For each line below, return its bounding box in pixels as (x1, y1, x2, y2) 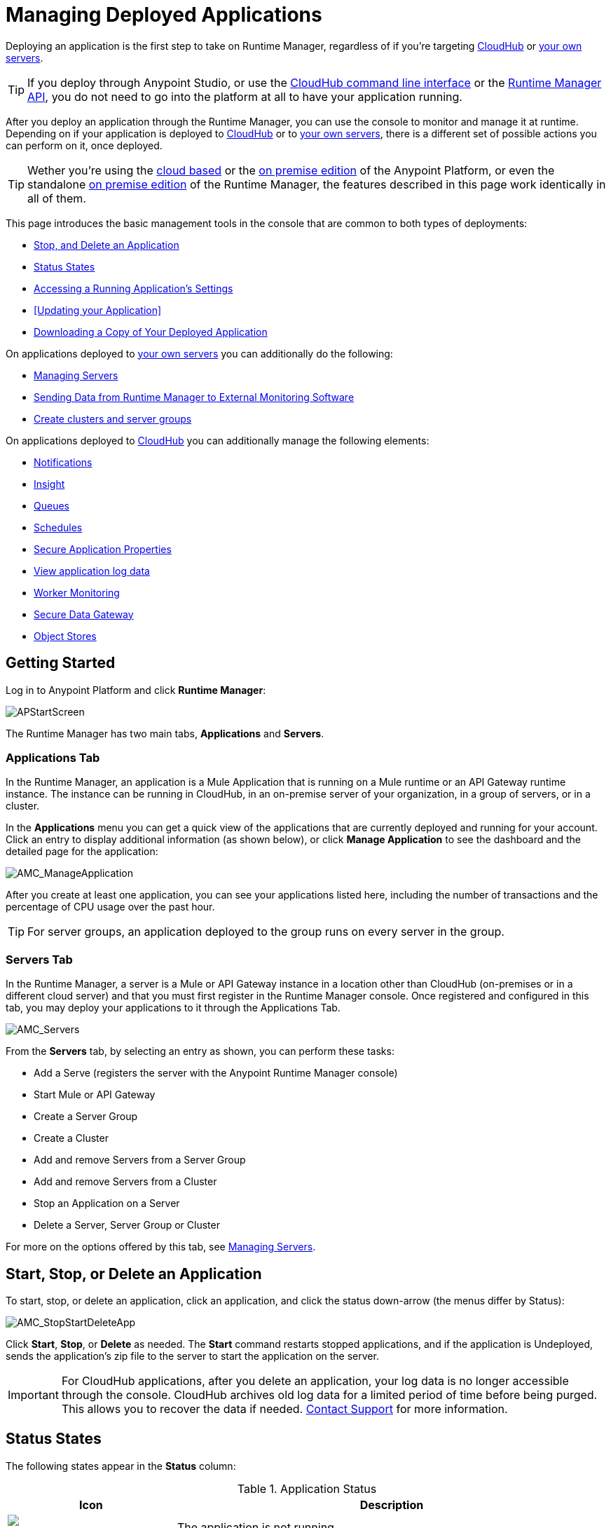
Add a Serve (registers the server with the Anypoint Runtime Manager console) (34, 1067, 398, 1079)
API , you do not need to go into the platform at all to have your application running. (27, 89, 462, 104)
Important (8, 1387, 59, 1402)
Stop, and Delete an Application (34, 238, 179, 251)
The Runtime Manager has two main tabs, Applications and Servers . (6, 727, 324, 739)
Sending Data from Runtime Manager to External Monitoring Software (34, 390, 355, 403)
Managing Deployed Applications (6, 3, 322, 27)
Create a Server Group (34, 1110, 138, 1123)
